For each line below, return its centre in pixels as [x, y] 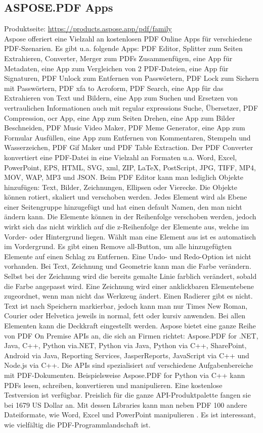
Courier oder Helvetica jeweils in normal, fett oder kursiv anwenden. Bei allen [125, 316]
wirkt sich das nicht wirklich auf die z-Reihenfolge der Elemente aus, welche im [127, 227]
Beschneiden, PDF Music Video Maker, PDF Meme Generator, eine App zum [125, 128]
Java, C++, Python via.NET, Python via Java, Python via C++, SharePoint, [125, 345]
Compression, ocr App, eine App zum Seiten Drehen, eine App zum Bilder [120, 117]
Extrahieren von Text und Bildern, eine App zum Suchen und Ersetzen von [121, 98]
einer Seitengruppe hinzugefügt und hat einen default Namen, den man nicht [123, 206]
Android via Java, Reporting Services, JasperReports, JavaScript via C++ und [127, 355]
